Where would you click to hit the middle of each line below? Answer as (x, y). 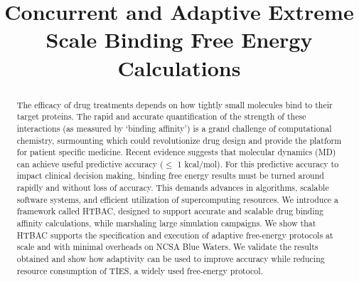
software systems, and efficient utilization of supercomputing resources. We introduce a (177, 199)
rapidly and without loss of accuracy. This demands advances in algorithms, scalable (173, 188)
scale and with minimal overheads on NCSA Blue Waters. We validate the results (167, 247)
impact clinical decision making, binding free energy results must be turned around (170, 176)
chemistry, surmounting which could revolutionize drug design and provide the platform (179, 140)
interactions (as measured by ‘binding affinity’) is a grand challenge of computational (174, 128)
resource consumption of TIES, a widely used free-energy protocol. (140, 270)
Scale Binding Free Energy (179, 40)
